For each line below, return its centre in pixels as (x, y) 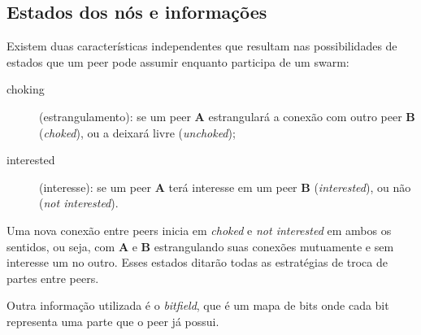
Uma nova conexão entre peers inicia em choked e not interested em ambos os (199, 230)
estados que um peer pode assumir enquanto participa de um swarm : (178, 61)
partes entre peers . (53, 278)
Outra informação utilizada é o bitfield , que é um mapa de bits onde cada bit (198, 305)
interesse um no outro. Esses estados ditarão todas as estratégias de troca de (197, 262)
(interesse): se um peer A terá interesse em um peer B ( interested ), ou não (225, 187)
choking (26, 89)
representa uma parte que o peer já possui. (113, 321)
